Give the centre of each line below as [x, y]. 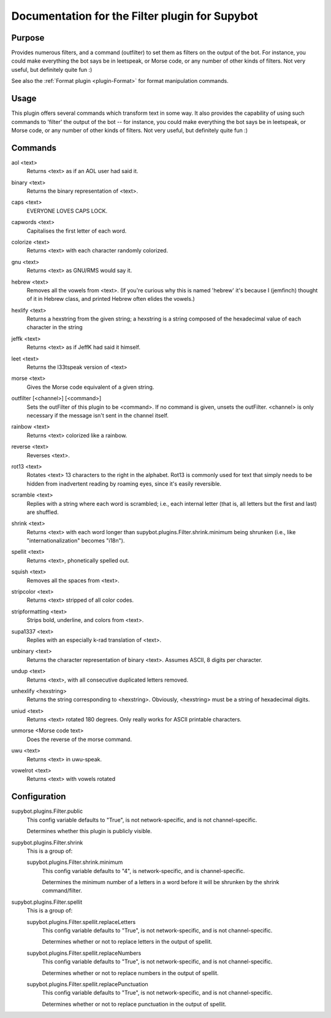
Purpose [28, 38]
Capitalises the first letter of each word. [77, 231]
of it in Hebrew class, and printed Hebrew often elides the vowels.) [111, 299]
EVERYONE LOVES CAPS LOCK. [67, 211]
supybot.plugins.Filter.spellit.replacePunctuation [87, 984]
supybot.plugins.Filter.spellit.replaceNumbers [84, 953]
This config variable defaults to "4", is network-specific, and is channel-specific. [143, 871]
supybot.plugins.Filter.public [47, 811]
